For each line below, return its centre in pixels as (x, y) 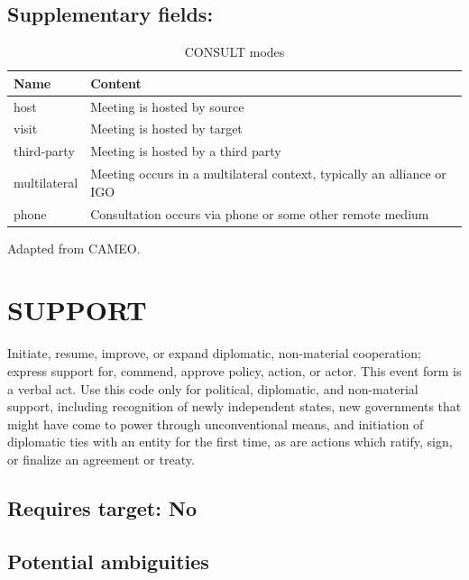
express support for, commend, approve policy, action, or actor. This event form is (234, 371)
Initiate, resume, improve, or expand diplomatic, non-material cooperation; (214, 353)
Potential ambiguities (108, 561)
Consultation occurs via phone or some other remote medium (260, 213)
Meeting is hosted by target (166, 129)
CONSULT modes (234, 52)
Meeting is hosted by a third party (186, 151)
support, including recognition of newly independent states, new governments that (234, 406)
